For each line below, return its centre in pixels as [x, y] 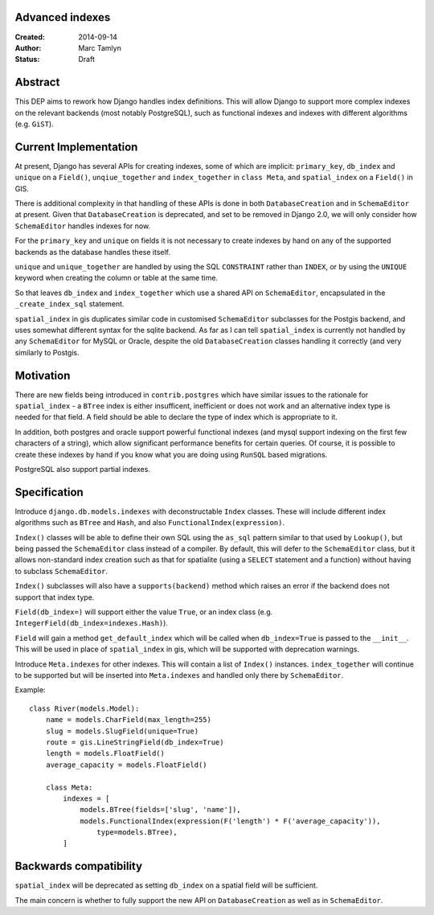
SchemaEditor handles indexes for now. [83, 226]
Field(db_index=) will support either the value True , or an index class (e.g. [144, 612]
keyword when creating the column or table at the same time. [117, 278]
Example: [30, 690]
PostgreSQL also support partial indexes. [82, 469]
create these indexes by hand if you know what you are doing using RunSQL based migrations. [171, 454]
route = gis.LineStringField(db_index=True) [135, 742]
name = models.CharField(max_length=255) [129, 720]
